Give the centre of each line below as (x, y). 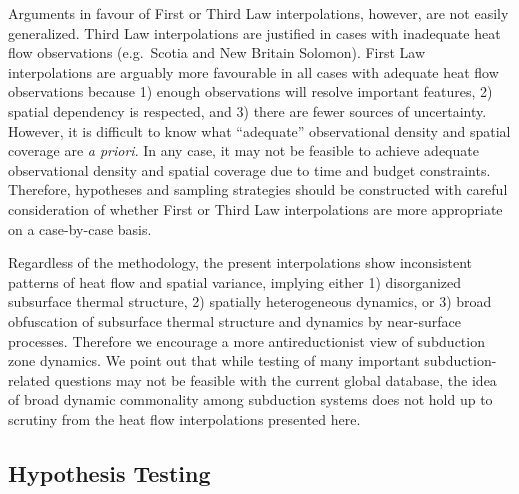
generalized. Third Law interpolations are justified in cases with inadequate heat (254, 32)
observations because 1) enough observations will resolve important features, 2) (250, 91)
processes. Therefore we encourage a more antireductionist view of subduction (246, 340)
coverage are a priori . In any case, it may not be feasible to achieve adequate (243, 150)
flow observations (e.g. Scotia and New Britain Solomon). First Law (217, 52)
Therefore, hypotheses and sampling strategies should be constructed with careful (258, 189)
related (29, 379)
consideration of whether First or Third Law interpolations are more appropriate (255, 208)
